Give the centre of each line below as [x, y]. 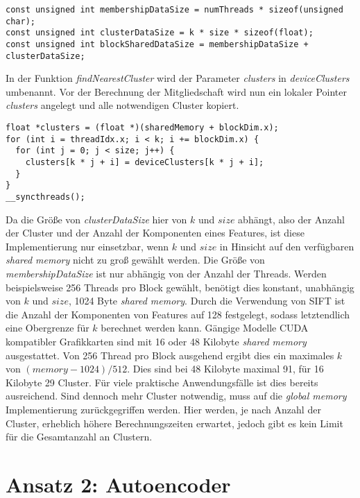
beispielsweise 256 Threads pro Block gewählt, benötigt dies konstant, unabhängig [180, 287]
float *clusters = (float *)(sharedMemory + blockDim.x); [142, 128]
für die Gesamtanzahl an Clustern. [79, 437]
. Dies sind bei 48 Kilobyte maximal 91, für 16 [225, 369]
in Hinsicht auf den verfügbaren [287, 246]
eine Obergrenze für [48, 328]
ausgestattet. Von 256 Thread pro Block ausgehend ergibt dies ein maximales [170, 355]
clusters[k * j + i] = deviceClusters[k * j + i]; [145, 163]
